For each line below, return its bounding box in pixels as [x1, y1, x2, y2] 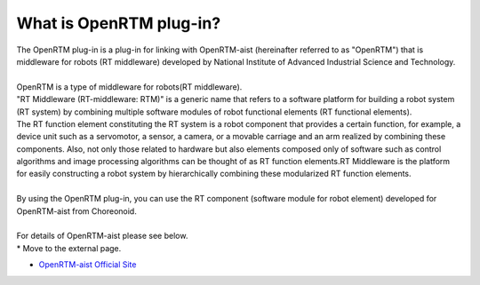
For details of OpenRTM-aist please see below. [16, 231, 188, 241]
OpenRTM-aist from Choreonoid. [16, 205, 137, 217]
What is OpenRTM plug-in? [16, 13, 221, 33]
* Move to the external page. [16, 242, 122, 253]
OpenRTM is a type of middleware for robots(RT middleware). [16, 81, 243, 92]
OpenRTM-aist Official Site [38, 259, 137, 270]
